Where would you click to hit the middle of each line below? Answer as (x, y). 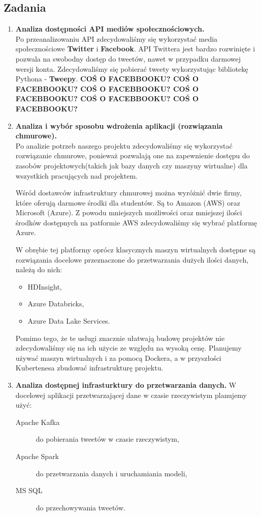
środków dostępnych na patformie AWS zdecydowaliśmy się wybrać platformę (136, 222)
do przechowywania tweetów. (80, 507)
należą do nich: (39, 269)
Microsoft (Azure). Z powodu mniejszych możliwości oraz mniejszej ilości (129, 212)
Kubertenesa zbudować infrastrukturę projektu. (89, 368)
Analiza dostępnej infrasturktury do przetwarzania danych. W (126, 385)
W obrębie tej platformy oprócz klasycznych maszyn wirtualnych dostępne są (135, 250)
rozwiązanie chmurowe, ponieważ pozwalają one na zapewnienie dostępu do (133, 155)
